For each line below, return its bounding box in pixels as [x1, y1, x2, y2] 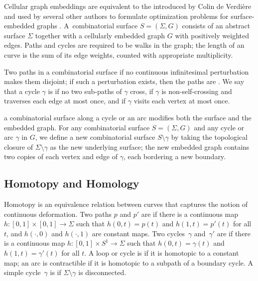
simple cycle [4, 267, 41, 278]
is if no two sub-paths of [48, 86, 122, 96]
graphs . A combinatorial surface [37, 20, 138, 31]
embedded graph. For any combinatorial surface [4, 122, 150, 132]
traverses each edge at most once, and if [4, 95, 126, 106]
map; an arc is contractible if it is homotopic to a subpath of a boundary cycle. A [4, 257, 254, 268]
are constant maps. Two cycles [92, 228, 185, 238]
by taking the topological [171, 132, 248, 142]
